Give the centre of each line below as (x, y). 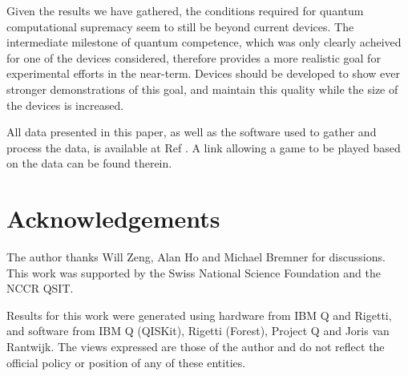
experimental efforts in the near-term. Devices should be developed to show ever (204, 73)
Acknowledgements (113, 218)
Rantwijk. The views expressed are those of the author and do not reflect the (196, 347)
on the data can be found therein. (89, 163)
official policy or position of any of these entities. (126, 362)
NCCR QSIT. (40, 288)
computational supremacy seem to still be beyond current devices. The (180, 26)
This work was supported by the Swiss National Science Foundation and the (194, 272)
